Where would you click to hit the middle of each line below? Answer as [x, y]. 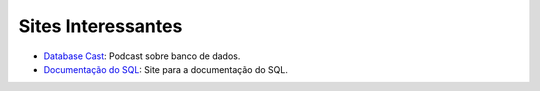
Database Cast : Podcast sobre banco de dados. [142, 56]
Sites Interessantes [100, 26]
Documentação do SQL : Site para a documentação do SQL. [166, 69]
